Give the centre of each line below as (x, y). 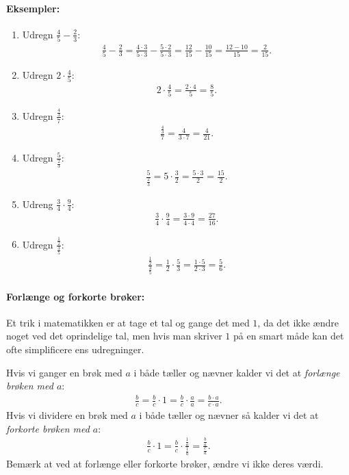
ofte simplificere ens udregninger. (75, 349)
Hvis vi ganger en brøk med (64, 372)
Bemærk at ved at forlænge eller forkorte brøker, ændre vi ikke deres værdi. (165, 464)
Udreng (38, 204)
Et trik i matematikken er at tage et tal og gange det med (128, 322)
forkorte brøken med (48, 428)
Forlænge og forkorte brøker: (76, 296)
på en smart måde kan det (288, 336)
